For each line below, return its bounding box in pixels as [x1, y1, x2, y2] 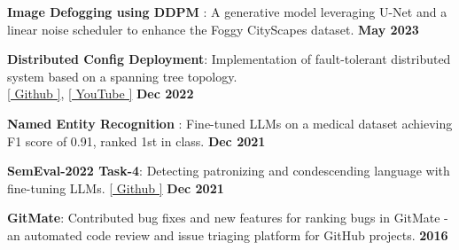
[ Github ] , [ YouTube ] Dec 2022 [7, 84, 194, 103]
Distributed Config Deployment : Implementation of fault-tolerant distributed [7, 50, 451, 68]
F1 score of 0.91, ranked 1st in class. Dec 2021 [7, 131, 266, 150]
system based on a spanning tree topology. [7, 66, 237, 85]
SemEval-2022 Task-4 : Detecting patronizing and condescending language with [7, 161, 450, 180]
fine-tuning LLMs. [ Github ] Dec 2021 [7, 178, 224, 197]
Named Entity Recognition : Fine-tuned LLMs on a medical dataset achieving [7, 113, 453, 132]
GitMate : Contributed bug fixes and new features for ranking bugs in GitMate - [7, 208, 448, 227]
